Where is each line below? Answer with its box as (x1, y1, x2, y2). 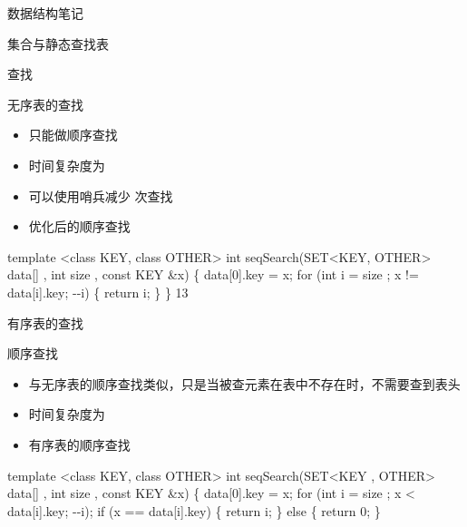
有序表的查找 (7, 313, 83, 332)
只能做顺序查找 (28, 125, 118, 144)
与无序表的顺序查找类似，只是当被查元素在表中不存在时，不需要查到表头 (28, 374, 461, 393)
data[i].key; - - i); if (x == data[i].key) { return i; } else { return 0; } (7, 501, 381, 520)
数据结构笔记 (7, 4, 83, 22)
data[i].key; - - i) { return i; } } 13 (7, 282, 189, 301)
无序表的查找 (7, 94, 83, 113)
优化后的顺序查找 (28, 217, 131, 236)
